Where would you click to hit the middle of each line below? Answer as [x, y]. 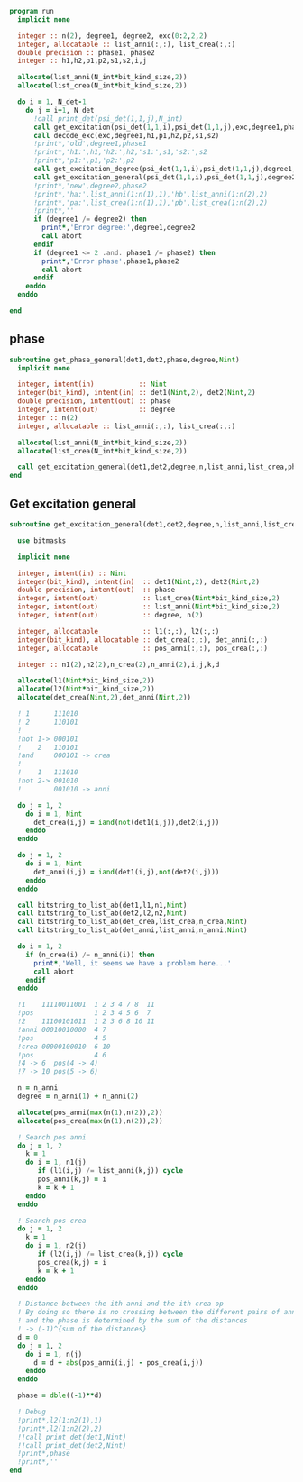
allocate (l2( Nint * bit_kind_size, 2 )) [86, 689]
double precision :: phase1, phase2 [86, 52]
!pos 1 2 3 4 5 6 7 [84, 1013]
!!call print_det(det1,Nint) [72, 1437]
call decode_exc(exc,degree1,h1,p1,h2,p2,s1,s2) [126, 135]
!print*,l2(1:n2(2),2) [60, 1428]
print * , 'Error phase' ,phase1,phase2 [110, 261]
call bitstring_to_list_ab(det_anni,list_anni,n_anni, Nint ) [133, 930]
